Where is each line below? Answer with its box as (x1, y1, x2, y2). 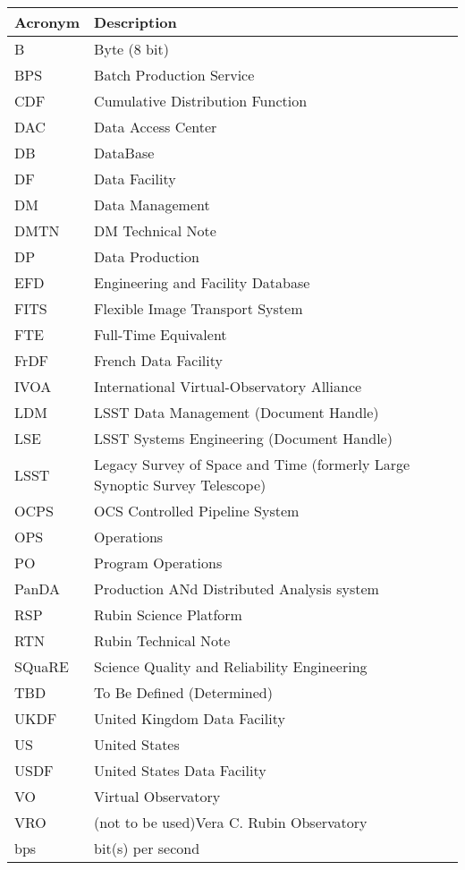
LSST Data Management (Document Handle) (94, 402, 379, 422)
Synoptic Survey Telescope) (94, 474, 266, 495)
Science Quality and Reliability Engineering (94, 656, 368, 677)
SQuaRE (14, 656, 69, 677)
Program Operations (94, 552, 223, 573)
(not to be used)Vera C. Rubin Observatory (94, 812, 368, 832)
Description (94, 12, 177, 32)
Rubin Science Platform (94, 604, 242, 625)
